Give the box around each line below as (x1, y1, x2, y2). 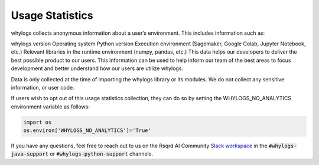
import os (23, 118, 52, 126)
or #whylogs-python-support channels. (50, 150, 154, 157)
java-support (11, 151, 49, 157)
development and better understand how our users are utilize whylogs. (11, 65, 183, 72)
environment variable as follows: (11, 103, 90, 110)
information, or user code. (11, 84, 74, 91)
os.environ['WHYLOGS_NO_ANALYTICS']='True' (23, 127, 152, 134)
